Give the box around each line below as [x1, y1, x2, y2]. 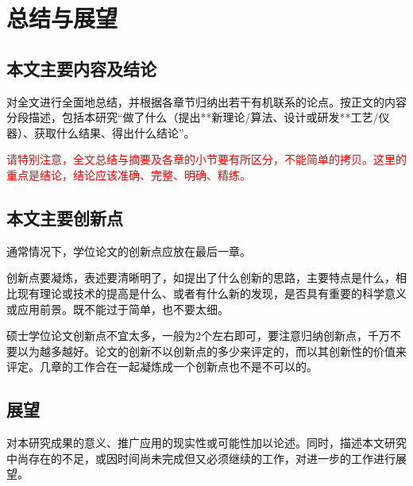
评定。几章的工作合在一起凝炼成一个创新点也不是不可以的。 [6, 358, 318, 375]
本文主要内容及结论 [6, 56, 156, 80]
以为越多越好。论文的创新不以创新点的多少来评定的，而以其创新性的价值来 [17, 342, 407, 359]
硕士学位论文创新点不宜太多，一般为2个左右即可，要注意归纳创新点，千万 [6, 327, 390, 344]
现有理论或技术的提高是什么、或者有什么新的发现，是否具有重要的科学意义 [17, 284, 407, 301]
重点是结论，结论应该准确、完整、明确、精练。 [6, 166, 251, 183]
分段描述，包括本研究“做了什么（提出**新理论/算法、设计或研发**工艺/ [6, 109, 379, 125]
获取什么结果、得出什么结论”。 [33, 124, 195, 141]
